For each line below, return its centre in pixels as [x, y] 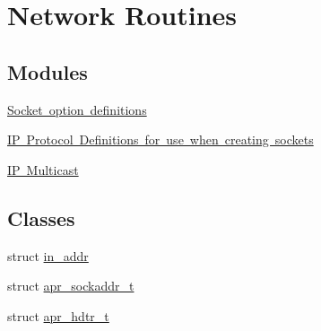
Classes [41, 218]
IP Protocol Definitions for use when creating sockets [160, 139]
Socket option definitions [77, 109]
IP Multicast [43, 169]
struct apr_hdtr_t [58, 315]
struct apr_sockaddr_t [71, 286]
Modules [48, 71]
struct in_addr [48, 255]
